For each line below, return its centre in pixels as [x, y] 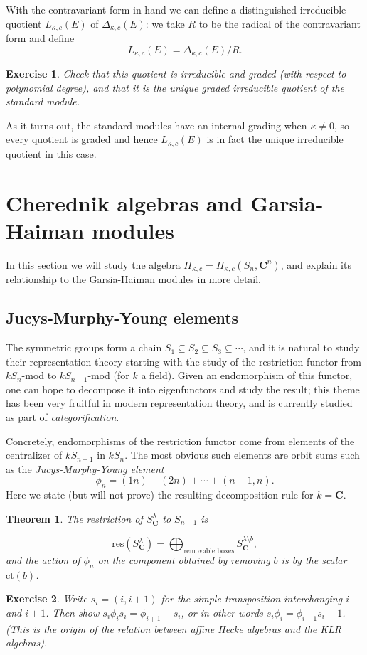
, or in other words [222, 612]
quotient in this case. [51, 153]
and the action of [43, 560]
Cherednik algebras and [124, 202]
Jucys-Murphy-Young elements [122, 318]
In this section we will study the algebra [93, 264]
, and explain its [316, 264]
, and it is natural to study [301, 347]
